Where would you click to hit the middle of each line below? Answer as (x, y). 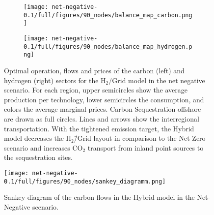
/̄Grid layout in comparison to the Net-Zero (140, 138)
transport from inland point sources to (146, 147)
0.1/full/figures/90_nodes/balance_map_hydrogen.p (108, 46)
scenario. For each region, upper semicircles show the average (96, 90)
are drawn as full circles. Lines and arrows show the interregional (102, 118)
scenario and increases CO (43, 147)
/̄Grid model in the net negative (157, 80)
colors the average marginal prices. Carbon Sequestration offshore (103, 109)
